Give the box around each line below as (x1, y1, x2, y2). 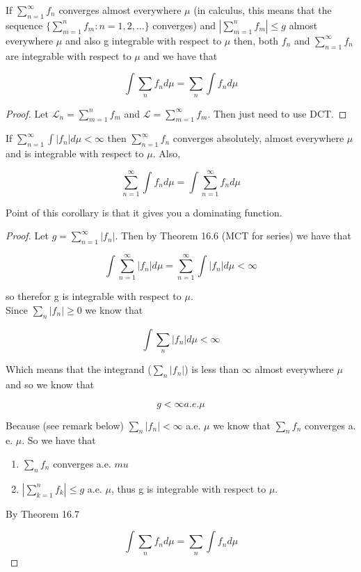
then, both (233, 33, 279, 47)
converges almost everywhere (58, 3, 182, 17)
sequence (6, 17, 43, 32)
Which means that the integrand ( (6, 362, 152, 376)
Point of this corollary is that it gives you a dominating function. (6, 205, 282, 219)
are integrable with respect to (6, 48, 131, 63)
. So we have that (22, 433, 96, 447)
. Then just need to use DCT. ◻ (207, 106, 347, 120)
